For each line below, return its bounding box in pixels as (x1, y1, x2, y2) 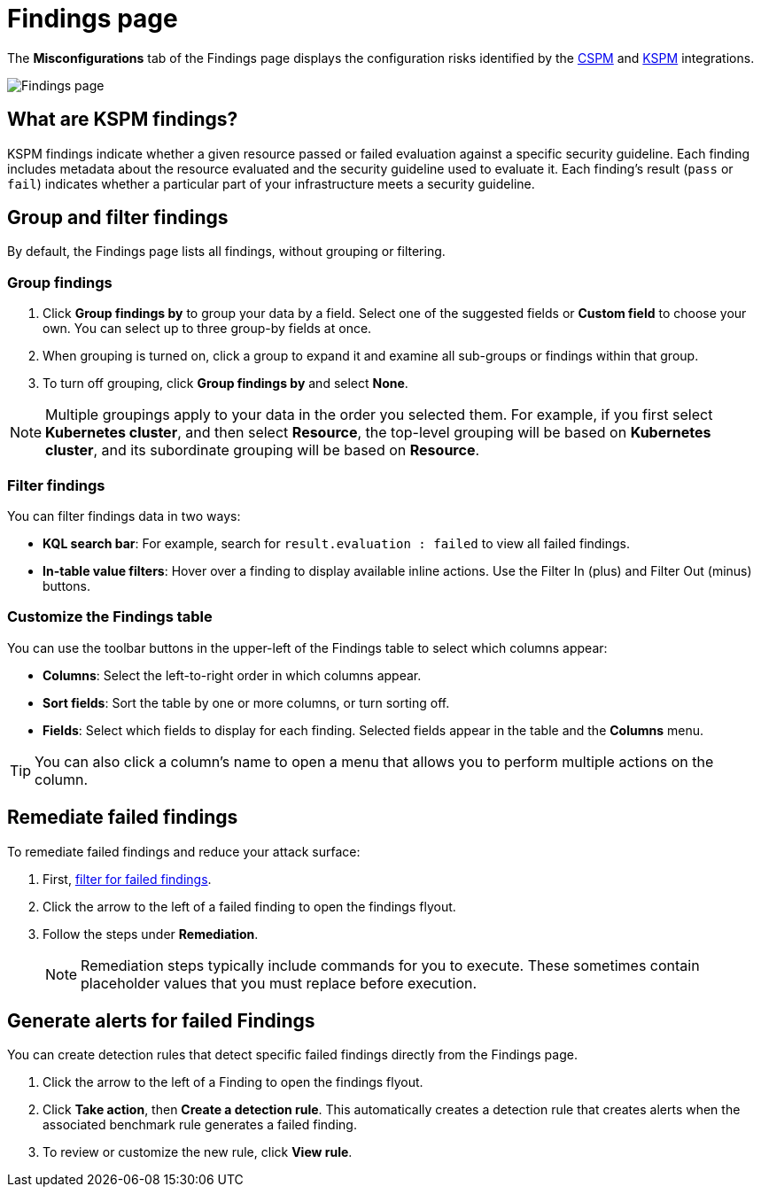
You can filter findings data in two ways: (7, 508, 241, 523)
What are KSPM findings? (7, 108, 238, 131)
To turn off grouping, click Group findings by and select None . (43, 376, 408, 392)
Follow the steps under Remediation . (43, 926, 259, 942)
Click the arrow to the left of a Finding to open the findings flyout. (43, 1074, 423, 1090)
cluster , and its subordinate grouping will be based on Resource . (45, 441, 480, 460)
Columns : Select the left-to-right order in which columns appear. (43, 667, 422, 683)
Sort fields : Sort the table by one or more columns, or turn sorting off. (43, 694, 450, 710)
